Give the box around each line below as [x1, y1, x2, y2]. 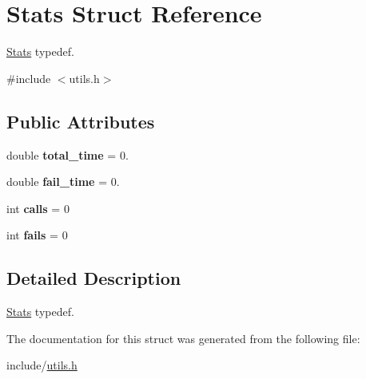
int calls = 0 [6, 199, 70, 216]
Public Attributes [6, 109, 155, 133]
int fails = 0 [6, 227, 68, 243]
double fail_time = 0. [6, 173, 120, 190]
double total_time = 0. [6, 146, 129, 163]
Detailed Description [6, 266, 181, 290]
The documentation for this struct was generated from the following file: [6, 330, 360, 346]
